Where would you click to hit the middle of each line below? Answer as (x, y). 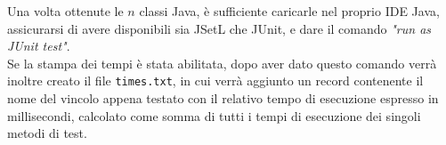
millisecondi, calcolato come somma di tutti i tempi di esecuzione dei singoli (214, 115)
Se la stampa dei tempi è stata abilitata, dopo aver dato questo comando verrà (222, 63)
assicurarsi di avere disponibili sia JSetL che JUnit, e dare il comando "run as (219, 28)
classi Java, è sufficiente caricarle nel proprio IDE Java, (289, 11)
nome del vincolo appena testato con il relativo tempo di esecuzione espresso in (223, 98)
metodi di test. (47, 133)
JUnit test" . (39, 46)
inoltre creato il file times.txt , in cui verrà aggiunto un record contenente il (215, 81)
